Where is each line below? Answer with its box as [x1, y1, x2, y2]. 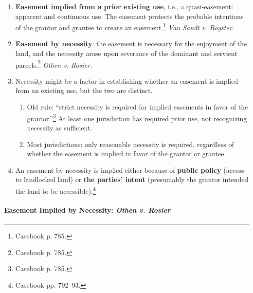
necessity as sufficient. [27, 122, 92, 132]
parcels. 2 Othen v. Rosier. [15, 58, 92, 70]
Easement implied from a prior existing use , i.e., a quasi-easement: [15, 1, 233, 11]
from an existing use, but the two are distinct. [15, 85, 153, 95]
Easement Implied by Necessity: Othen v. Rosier [4, 204, 171, 215]
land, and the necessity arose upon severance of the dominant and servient [15, 48, 237, 58]
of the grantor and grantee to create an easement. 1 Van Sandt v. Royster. [15, 21, 235, 32]
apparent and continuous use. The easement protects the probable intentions [15, 11, 244, 21]
